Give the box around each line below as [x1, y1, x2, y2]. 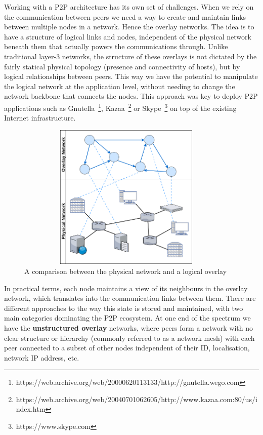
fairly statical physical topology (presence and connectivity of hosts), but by [4, 61, 240, 71]
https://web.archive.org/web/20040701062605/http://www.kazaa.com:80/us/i [16, 393, 257, 404]
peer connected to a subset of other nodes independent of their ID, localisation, [4, 342, 250, 353]
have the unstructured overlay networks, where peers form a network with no [4, 322, 253, 333]
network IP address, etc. [4, 352, 79, 363]
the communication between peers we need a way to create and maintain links [4, 11, 246, 22]
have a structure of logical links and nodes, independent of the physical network [4, 31, 251, 42]
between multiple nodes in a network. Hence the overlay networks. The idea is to [4, 21, 254, 32]
